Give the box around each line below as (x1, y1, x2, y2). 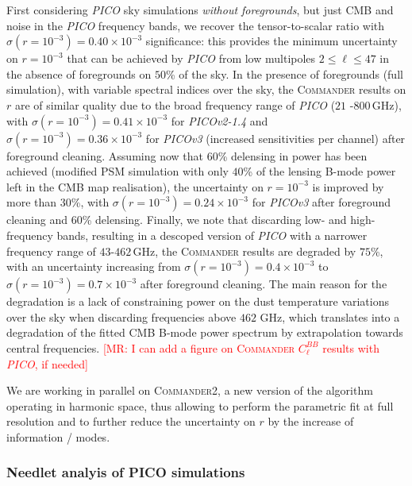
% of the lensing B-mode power (243, 163, 396, 179)
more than (6, 194, 57, 210)
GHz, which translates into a (260, 308, 400, 325)
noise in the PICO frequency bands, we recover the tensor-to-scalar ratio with (6, 17, 385, 33)
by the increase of (268, 413, 354, 430)
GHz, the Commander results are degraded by (133, 242, 356, 259)
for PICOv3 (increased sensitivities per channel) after (145, 129, 406, 146)
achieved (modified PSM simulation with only (6, 163, 229, 179)
